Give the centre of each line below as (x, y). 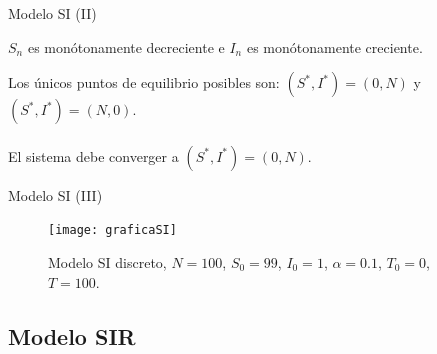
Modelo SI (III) (55, 194)
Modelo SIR (72, 335)
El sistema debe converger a (93, 155)
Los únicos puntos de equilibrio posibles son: (144, 82)
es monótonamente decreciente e (126, 46)
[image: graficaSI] (112, 230)
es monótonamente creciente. (334, 46)
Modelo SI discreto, (107, 262)
